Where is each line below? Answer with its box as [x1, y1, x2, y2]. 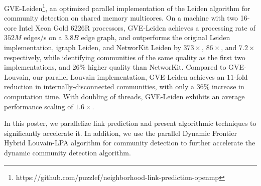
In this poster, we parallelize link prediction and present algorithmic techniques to [4, 118, 256, 128]
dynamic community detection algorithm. [4, 147, 131, 157]
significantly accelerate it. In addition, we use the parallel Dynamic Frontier [4, 127, 237, 138]
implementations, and [4, 62, 70, 72]
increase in [212, 81, 244, 92]
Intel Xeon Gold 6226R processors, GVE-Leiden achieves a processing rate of [19, 22, 255, 33]
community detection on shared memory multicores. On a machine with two [4, 13, 238, 23]
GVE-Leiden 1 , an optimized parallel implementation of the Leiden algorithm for [4, 2, 250, 13]
